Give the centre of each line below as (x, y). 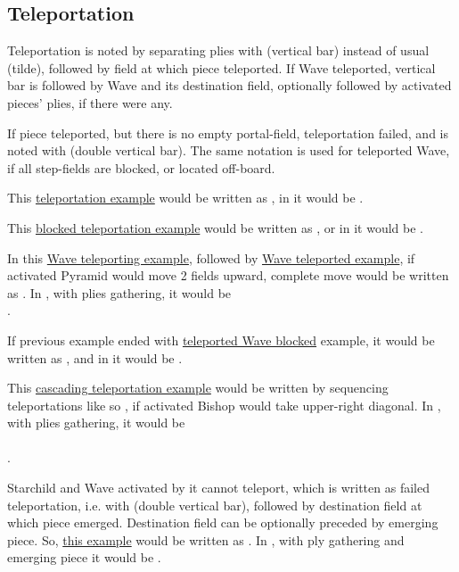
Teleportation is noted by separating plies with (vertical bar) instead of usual (218, 50)
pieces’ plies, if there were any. (90, 102)
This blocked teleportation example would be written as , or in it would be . (215, 227)
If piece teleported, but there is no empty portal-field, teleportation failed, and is (228, 133)
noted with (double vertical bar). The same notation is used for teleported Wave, (229, 150)
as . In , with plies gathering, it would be (119, 292)
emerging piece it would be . (84, 557)
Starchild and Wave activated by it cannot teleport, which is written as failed (218, 488)
